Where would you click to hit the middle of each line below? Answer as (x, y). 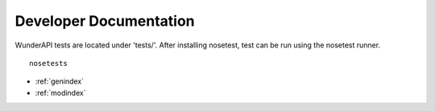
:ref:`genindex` (60, 81)
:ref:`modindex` (60, 92)
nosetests (48, 63)
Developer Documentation (105, 21)
